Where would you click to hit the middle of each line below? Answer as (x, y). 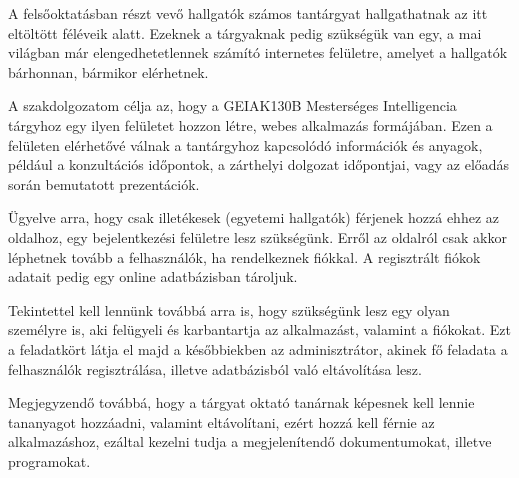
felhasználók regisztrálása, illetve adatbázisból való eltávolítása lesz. (215, 368)
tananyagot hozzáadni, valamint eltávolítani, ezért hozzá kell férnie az (221, 421)
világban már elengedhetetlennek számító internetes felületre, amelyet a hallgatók (258, 52)
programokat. (49, 460)
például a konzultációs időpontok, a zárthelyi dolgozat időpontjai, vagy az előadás (259, 164)
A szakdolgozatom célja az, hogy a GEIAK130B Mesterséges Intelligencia (232, 105)
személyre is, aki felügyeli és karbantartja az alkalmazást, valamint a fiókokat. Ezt (260, 329)
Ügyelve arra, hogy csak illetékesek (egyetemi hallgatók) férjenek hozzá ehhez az (253, 217)
